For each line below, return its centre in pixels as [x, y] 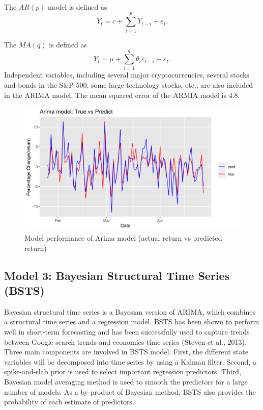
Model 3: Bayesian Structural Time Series [117, 275]
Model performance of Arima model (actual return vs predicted [123, 238]
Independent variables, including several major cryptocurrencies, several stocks [127, 75]
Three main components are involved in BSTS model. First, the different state [126, 352]
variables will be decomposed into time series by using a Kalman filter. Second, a [130, 361]
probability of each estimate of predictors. [69, 402]
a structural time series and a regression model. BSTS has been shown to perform [132, 322]
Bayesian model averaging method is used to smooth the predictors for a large [126, 381]
